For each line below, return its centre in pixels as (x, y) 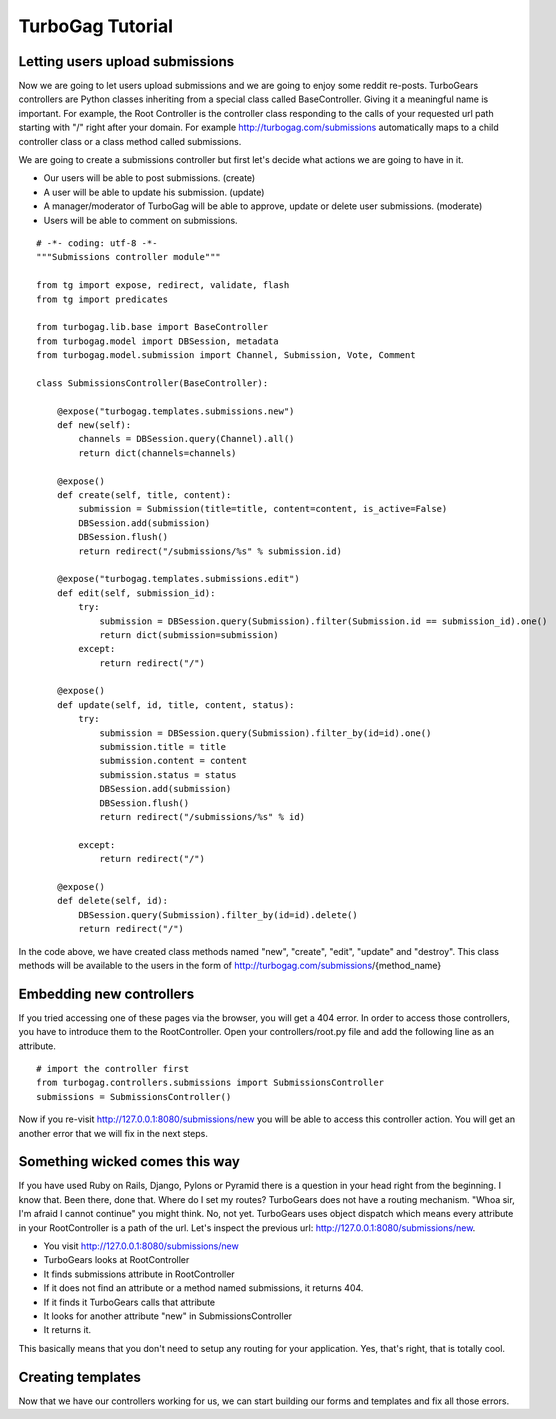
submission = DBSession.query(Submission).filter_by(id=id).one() (265, 733)
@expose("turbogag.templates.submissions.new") (175, 411)
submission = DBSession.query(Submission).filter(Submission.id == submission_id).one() (323, 621)
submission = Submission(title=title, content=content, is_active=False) (263, 509)
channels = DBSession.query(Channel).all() (186, 439)
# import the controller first (113, 1068)
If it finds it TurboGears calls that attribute (129, 1302)
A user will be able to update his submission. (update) (154, 192)
